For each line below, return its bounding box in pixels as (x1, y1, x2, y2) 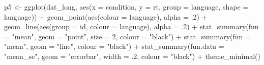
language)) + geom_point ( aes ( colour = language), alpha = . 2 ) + (4, 11, 208, 22)
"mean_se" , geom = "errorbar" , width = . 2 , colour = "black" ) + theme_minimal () (4, 50, 260, 61)
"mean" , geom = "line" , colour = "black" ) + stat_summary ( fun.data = (4, 41, 224, 51)
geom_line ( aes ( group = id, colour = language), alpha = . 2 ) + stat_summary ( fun (4, 21, 259, 32)
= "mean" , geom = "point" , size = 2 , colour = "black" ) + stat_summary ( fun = (4, 31, 251, 41)
